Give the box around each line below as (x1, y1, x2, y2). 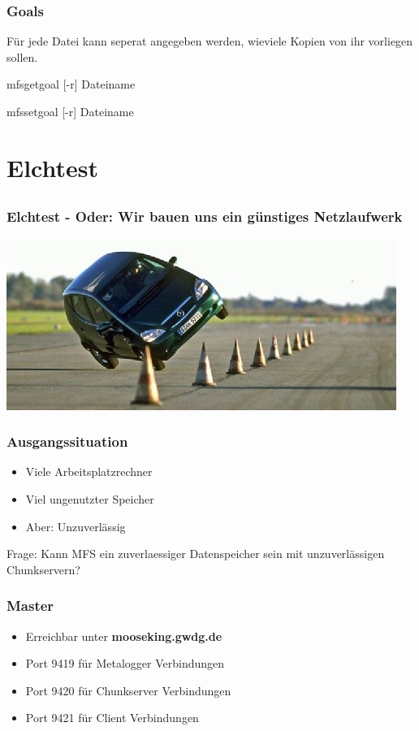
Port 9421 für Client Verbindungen (25, 709, 199, 726)
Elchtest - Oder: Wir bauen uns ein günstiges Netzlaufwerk (6, 206, 403, 227)
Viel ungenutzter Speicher (25, 491, 154, 508)
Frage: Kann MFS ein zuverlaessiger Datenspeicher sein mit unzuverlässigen (6, 545, 385, 562)
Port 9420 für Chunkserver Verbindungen (25, 681, 231, 699)
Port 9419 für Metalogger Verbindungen (25, 655, 225, 672)
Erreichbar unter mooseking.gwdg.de (25, 627, 222, 644)
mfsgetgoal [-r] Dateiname (6, 76, 136, 93)
